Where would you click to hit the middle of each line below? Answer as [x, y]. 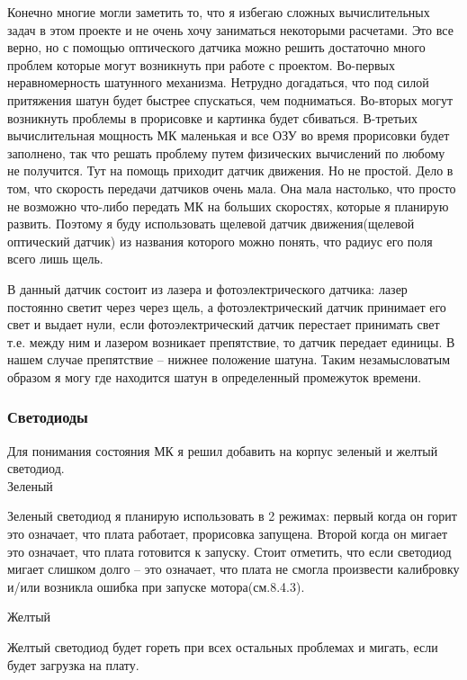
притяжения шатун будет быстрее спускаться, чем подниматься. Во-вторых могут [230, 99]
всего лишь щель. [55, 259]
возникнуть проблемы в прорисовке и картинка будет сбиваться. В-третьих [212, 117]
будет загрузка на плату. [73, 664]
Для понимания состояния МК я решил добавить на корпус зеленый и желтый [223, 450]
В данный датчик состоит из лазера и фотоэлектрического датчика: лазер [207, 288]
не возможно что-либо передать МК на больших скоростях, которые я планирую [228, 206]
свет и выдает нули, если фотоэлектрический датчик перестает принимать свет [224, 324]
